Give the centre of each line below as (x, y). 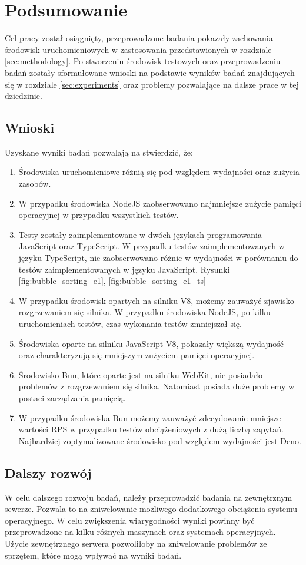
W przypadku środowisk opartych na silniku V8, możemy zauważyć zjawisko (156, 300)
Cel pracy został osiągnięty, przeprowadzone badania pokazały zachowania (139, 38)
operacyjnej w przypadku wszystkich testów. (99, 215)
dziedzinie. (24, 96)
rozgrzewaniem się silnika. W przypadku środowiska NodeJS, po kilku (144, 312)
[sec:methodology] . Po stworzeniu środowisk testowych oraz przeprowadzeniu (143, 61)
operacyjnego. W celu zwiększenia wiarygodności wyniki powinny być (130, 520)
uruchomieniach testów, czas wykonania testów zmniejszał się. (130, 324)
